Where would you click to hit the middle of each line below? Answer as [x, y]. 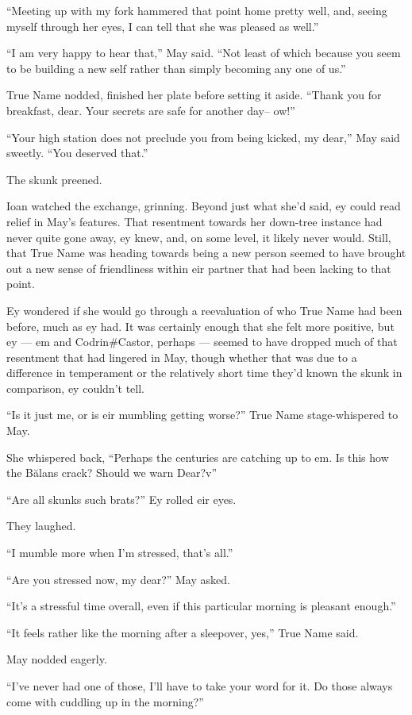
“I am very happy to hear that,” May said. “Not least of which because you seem [204, 53]
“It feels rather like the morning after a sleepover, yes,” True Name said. [183, 632]
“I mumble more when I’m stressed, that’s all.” [120, 553]
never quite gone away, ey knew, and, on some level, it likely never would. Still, [199, 237]
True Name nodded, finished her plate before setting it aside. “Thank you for [194, 95]
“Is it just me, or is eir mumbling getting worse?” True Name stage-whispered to [202, 415]
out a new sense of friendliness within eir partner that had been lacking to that [199, 268]
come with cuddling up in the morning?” [105, 701]
